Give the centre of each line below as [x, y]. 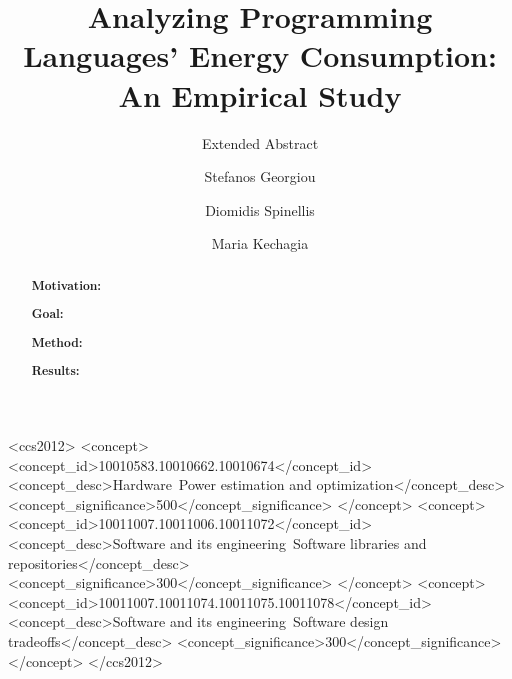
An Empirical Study [260, 94]
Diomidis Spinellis [260, 209]
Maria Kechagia [260, 243]
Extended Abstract [260, 142]
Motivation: [66, 285]
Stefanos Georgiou [260, 176]
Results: [55, 371]
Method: [57, 342]
